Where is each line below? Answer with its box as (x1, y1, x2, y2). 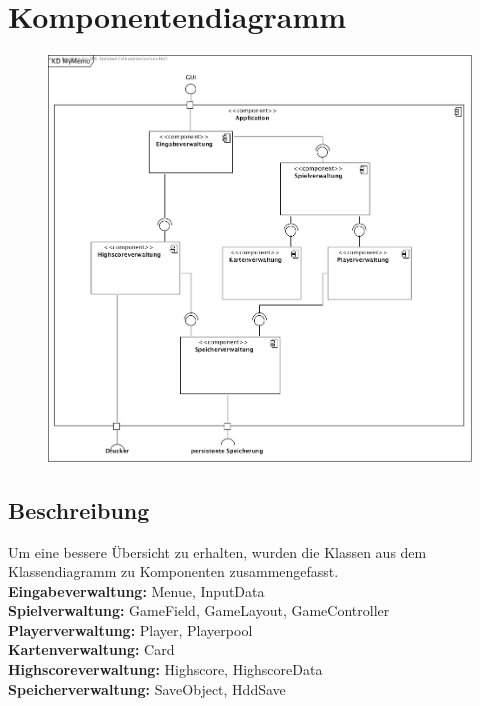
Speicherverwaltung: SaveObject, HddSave (8, 678, 286, 699)
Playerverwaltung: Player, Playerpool (8, 619, 253, 640)
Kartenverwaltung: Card (8, 639, 175, 660)
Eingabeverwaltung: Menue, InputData (8, 580, 265, 601)
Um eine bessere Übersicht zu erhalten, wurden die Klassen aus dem (8, 541, 427, 562)
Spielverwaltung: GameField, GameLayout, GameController (8, 600, 390, 621)
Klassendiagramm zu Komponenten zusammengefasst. (8, 561, 339, 582)
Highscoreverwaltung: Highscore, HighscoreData (8, 659, 323, 680)
